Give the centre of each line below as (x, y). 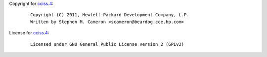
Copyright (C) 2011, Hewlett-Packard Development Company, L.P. (110, 15)
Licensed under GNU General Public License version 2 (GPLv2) (107, 44)
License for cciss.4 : (29, 33)
